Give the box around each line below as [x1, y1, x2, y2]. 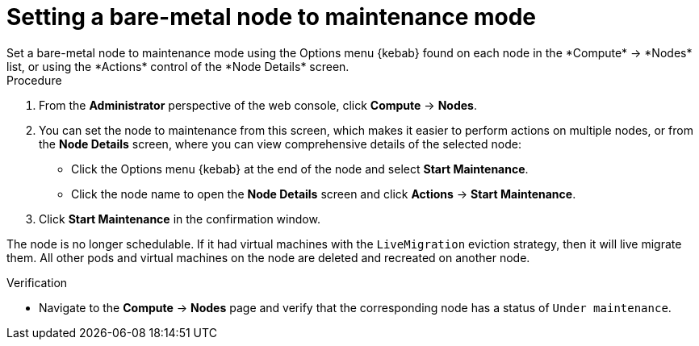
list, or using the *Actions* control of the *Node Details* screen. [6, 59, 349, 73]
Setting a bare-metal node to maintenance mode [6, 3, 537, 31]
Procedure [6, 73, 62, 87]
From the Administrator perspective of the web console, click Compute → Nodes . [39, 98, 477, 112]
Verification [6, 275, 68, 290]
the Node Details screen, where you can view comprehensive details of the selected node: [39, 136, 521, 151]
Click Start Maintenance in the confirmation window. [39, 211, 320, 226]
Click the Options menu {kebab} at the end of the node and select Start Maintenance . [71, 161, 529, 176]
